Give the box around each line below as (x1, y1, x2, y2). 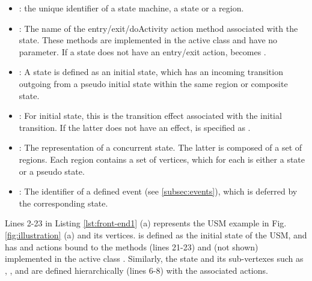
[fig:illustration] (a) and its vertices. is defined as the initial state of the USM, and (5, 228, 307, 241)
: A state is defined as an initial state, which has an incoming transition (19, 65, 283, 78)
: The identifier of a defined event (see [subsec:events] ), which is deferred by (19, 185, 298, 198)
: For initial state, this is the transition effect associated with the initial (19, 109, 282, 122)
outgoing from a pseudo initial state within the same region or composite (19, 77, 288, 89)
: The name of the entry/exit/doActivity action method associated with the (19, 22, 298, 34)
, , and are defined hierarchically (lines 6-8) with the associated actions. (5, 264, 268, 276)
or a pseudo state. (19, 165, 85, 177)
